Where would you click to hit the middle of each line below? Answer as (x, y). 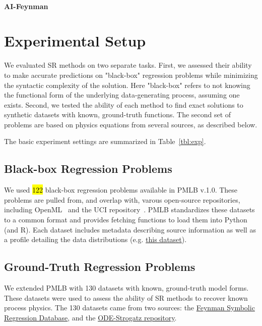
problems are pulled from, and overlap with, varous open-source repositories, (122, 199)
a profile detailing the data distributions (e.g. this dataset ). (95, 239)
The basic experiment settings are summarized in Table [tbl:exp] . (105, 141)
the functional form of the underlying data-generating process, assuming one (122, 95)
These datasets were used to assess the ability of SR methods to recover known (126, 297)
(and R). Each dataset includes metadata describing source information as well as (130, 229)
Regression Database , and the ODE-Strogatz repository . (90, 317)
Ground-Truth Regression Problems (100, 267)
